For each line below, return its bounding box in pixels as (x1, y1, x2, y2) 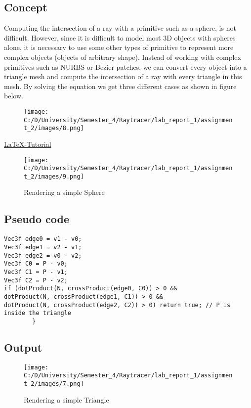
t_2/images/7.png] (24, 380, 84, 388)
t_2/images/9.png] (24, 173, 84, 180)
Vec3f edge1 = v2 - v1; (4, 243, 82, 251)
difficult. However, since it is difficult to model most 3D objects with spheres (4, 32, 236, 43)
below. (4, 91, 23, 101)
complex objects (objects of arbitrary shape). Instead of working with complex (4, 51, 241, 62)
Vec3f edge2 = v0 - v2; (4, 252, 82, 259)
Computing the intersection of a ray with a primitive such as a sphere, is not (4, 23, 236, 33)
